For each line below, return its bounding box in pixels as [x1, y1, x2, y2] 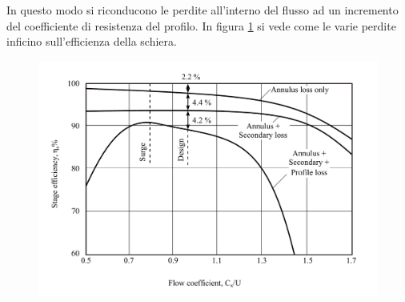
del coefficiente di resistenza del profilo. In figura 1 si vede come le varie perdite [6, 17, 396, 34]
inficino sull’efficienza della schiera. [6, 33, 177, 50]
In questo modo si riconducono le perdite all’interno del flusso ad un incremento [6, 2, 399, 18]
